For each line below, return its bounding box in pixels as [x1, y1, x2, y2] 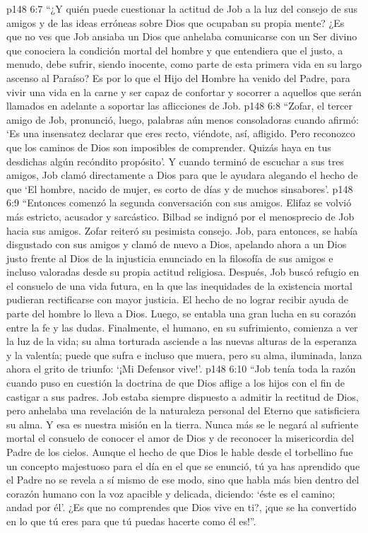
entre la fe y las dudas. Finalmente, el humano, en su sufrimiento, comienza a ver [6, 320, 358, 334]
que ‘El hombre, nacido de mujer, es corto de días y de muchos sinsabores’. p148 [6, 181, 353, 196]
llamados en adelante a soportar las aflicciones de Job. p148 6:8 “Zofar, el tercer [6, 98, 352, 113]
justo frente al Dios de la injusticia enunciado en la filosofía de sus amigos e [6, 250, 333, 265]
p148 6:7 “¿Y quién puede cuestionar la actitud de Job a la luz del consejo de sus [6, 1, 358, 16]
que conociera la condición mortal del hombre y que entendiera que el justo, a [6, 42, 343, 57]
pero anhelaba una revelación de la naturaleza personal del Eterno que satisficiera [6, 403, 360, 418]
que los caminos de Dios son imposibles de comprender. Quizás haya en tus [6, 139, 331, 154]
